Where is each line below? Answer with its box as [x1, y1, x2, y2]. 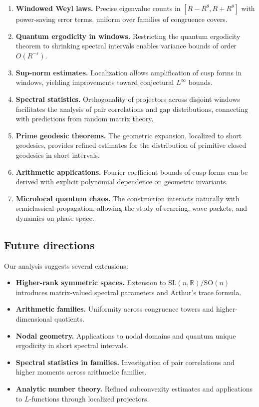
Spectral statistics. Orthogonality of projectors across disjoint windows [15, 93, 240, 104]
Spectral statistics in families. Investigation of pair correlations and [15, 357, 235, 367]
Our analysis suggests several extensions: [4, 260, 128, 271]
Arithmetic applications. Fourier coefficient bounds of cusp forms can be [15, 166, 248, 177]
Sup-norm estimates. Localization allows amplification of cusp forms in [15, 67, 242, 77]
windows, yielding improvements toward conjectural [15, 77, 174, 87]
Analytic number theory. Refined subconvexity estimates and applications [15, 384, 253, 394]
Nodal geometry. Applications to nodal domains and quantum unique [15, 330, 236, 341]
